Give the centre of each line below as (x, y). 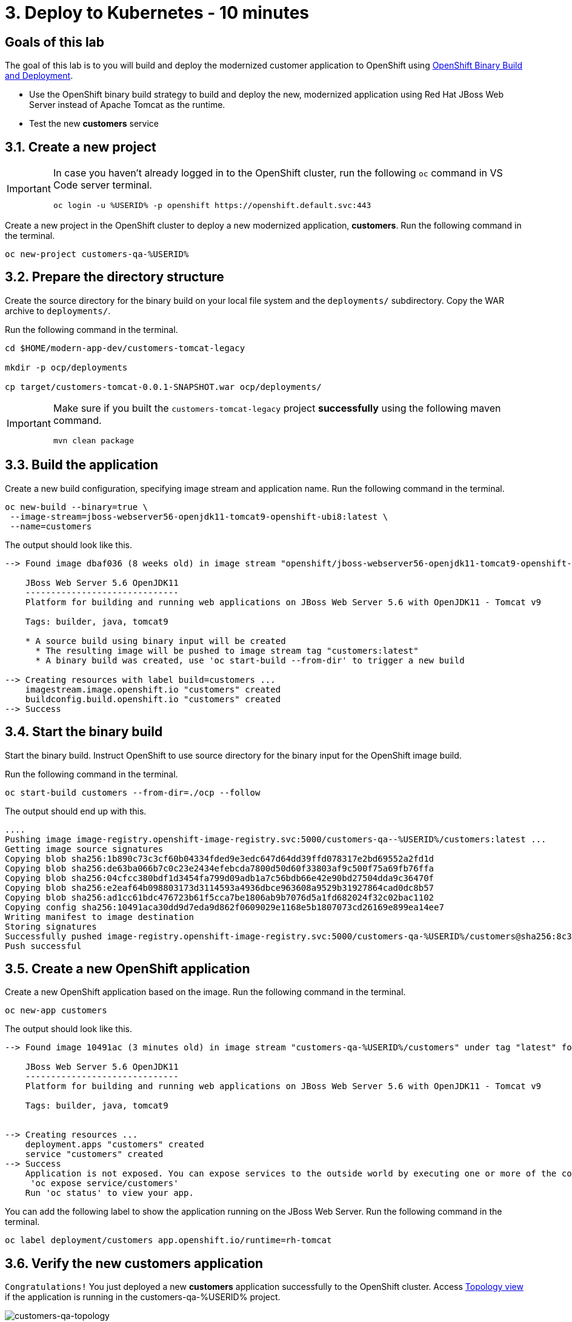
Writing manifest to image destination (99, 917)
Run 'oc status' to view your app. (109, 1193)
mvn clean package (94, 440)
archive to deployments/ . (58, 310)
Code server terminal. (102, 185)
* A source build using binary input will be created (155, 641)
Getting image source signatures (84, 849)
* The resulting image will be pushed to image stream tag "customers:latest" (227, 650)
